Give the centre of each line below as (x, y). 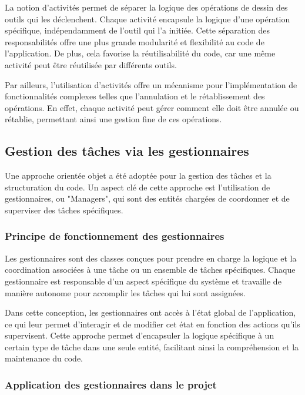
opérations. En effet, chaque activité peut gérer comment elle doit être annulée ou (152, 107)
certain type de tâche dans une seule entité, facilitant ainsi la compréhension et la (152, 347)
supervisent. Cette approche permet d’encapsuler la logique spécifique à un (140, 335)
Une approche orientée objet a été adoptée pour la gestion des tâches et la (138, 175)
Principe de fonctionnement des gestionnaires (115, 236)
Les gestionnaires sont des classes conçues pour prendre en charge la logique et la (151, 258)
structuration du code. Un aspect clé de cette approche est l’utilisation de (138, 187)
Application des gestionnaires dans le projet (111, 384)
